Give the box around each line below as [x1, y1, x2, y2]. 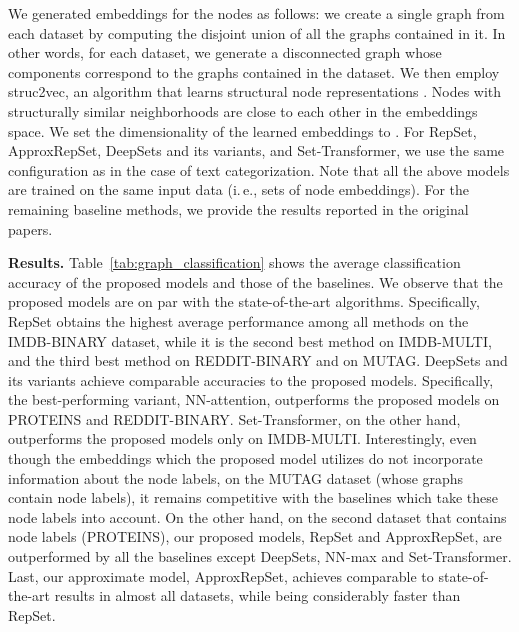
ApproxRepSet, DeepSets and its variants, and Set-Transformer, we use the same [8, 140, 505, 161]
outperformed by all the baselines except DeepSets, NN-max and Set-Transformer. [8, 546, 512, 567]
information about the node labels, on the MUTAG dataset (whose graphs [8, 467, 464, 488]
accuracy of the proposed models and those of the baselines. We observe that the [8, 271, 503, 292]
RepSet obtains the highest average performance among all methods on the [8, 310, 469, 331]
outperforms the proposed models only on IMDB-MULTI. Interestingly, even [8, 428, 477, 449]
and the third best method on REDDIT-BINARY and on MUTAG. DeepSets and [8, 350, 508, 371]
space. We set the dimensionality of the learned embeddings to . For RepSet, [8, 120, 477, 141]
